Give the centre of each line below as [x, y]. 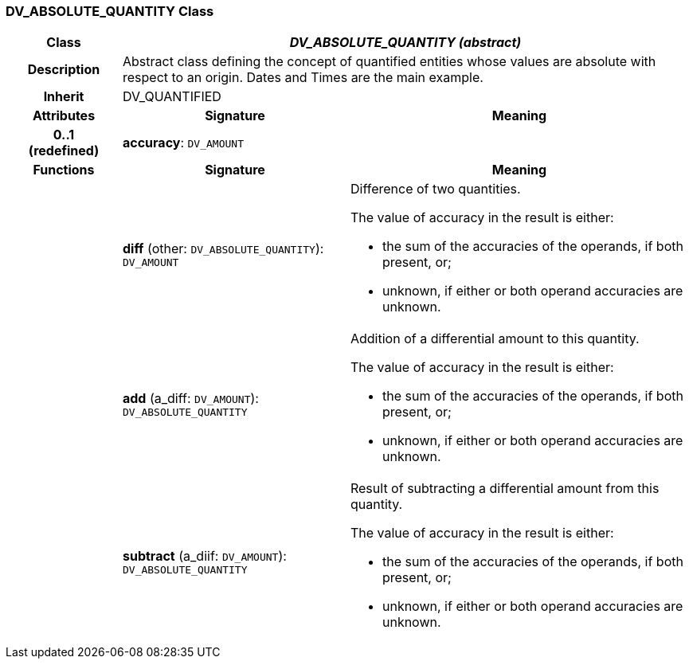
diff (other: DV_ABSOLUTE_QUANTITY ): [223, 248]
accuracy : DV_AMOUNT [183, 143]
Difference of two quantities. [435, 189]
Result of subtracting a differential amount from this [505, 489]
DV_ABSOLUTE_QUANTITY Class [110, 11]
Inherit [64, 97]
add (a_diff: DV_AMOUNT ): [190, 398]
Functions [64, 170]
